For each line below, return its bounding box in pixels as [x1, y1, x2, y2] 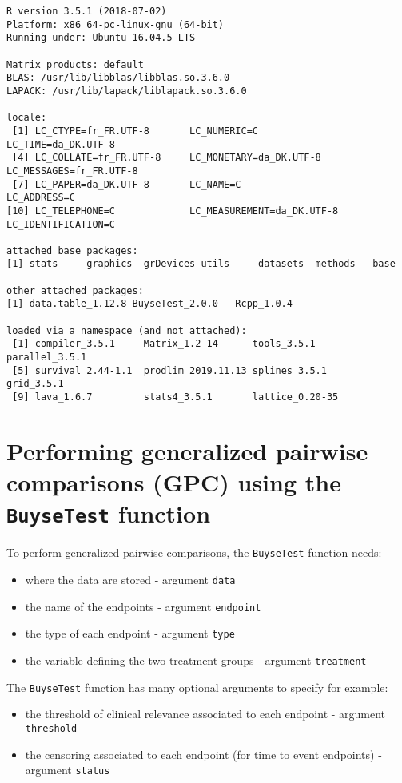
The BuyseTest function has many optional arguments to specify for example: [6, 678, 388, 695]
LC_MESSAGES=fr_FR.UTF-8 [6, 165, 138, 177]
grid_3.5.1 [6, 378, 64, 390]
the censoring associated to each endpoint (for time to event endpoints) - [25, 745, 382, 762]
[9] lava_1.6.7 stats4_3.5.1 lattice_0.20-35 [12, 391, 339, 403]
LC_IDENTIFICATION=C [6, 218, 116, 230]
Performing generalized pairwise [6, 434, 368, 467]
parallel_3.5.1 [6, 352, 87, 364]
